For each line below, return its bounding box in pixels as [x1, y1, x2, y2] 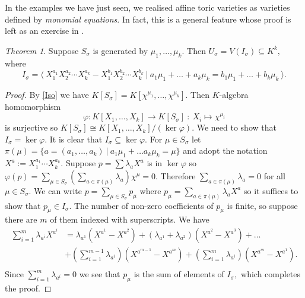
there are [5, 213, 37, 226]
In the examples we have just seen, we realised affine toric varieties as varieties [5, 1, 290, 13]
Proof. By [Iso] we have [5, 88, 89, 101]
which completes [241, 268, 301, 280]
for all [263, 169, 285, 182]
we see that [79, 268, 120, 280]
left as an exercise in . [5, 24, 84, 37]
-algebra [219, 88, 249, 101]
